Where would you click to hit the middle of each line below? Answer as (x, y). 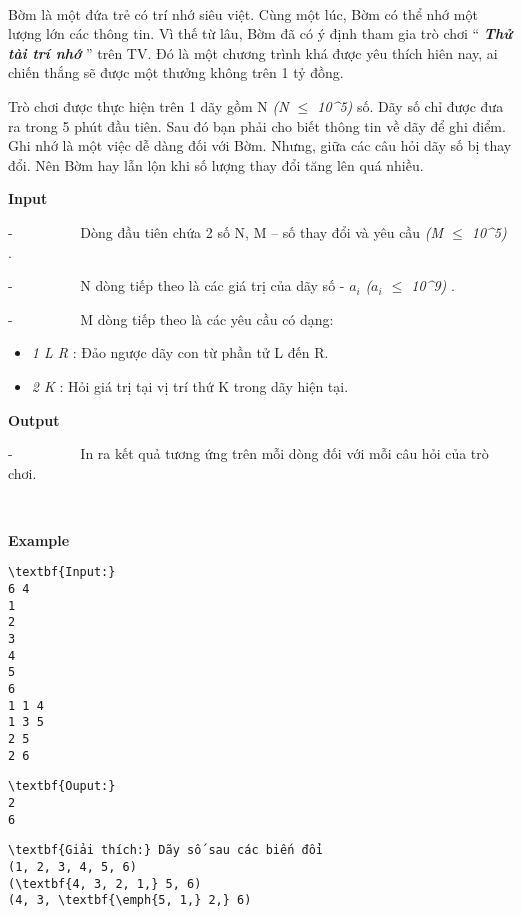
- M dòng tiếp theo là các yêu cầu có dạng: (171, 318)
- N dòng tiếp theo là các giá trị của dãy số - (176, 285)
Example (39, 539)
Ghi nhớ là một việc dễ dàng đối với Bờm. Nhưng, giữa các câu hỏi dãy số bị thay (260, 145)
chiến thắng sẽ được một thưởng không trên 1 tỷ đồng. (176, 72)
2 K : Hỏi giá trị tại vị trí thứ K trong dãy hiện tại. (190, 385)
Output (34, 419)
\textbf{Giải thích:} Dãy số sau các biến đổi (165, 850)
